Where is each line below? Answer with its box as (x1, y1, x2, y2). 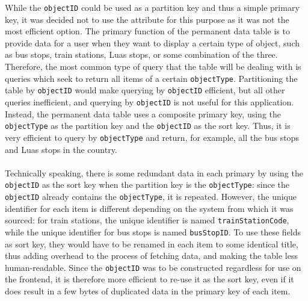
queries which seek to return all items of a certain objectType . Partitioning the (5, 72, 298, 84)
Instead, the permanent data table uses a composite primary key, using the (5, 107, 281, 120)
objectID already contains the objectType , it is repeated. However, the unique (5, 190, 297, 202)
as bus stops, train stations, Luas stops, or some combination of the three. (5, 48, 278, 61)
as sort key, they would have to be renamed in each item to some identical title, (5, 237, 298, 250)
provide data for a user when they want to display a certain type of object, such (5, 36, 300, 49)
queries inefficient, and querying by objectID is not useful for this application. (5, 95, 294, 108)
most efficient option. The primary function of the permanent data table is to (5, 25, 290, 37)
